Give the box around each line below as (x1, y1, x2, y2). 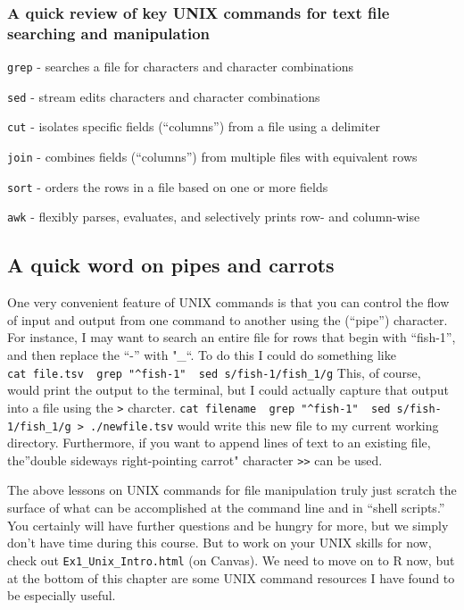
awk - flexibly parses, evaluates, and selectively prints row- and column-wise (7, 207, 420, 226)
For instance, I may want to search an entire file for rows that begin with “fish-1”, (7, 328, 456, 347)
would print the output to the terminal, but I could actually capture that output (7, 380, 449, 399)
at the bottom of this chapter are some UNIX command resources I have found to (7, 568, 455, 587)
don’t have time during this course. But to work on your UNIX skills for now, (7, 533, 432, 552)
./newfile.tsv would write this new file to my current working (90, 415, 439, 434)
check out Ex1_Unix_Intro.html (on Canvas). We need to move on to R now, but (7, 550, 455, 569)
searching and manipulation (7, 21, 211, 44)
